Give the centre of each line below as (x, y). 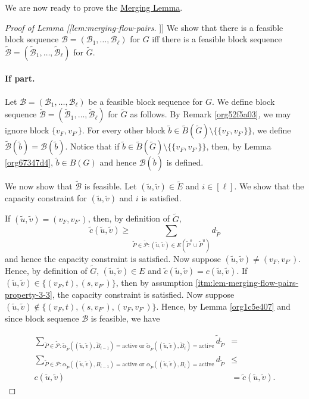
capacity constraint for (46, 198)
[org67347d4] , (29, 162)
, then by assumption (154, 283)
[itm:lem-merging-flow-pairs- (247, 283)
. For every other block (124, 130)
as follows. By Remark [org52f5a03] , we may (210, 114)
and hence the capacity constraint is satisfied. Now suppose (113, 258)
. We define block (243, 101)
